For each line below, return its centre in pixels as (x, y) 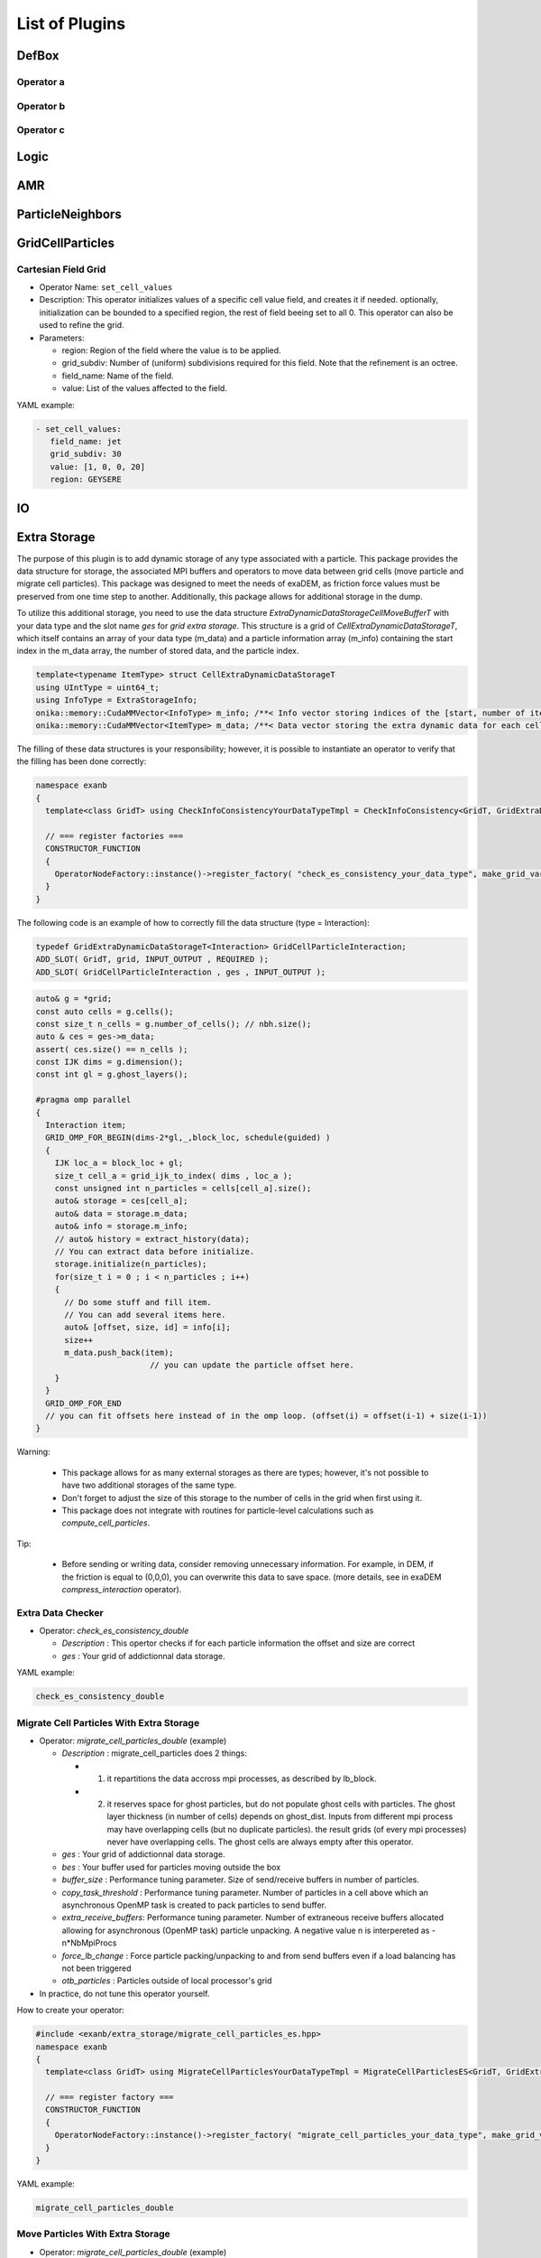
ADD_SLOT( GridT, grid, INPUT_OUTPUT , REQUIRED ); (152, 959)
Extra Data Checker (60, 1612)
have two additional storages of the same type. (149, 1485)
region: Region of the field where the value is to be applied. (171, 350)
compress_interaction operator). (122, 1589)
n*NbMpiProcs (89, 1943)
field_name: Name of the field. (118, 376)
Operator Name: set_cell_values (106, 287)
